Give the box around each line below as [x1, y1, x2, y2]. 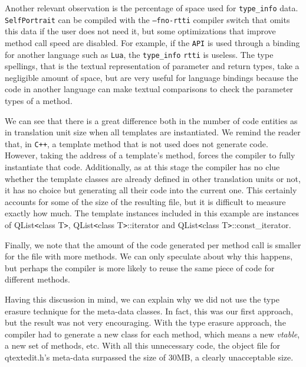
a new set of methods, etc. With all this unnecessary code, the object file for [5, 339, 281, 352]
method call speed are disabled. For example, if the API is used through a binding [5, 36, 300, 48]
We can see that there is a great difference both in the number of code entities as [5, 114, 298, 126]
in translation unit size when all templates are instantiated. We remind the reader [5, 126, 301, 138]
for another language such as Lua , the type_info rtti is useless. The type [5, 48, 274, 60]
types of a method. [5, 95, 73, 106]
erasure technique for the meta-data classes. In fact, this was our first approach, [5, 304, 293, 317]
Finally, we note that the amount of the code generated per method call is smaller [5, 238, 301, 251]
